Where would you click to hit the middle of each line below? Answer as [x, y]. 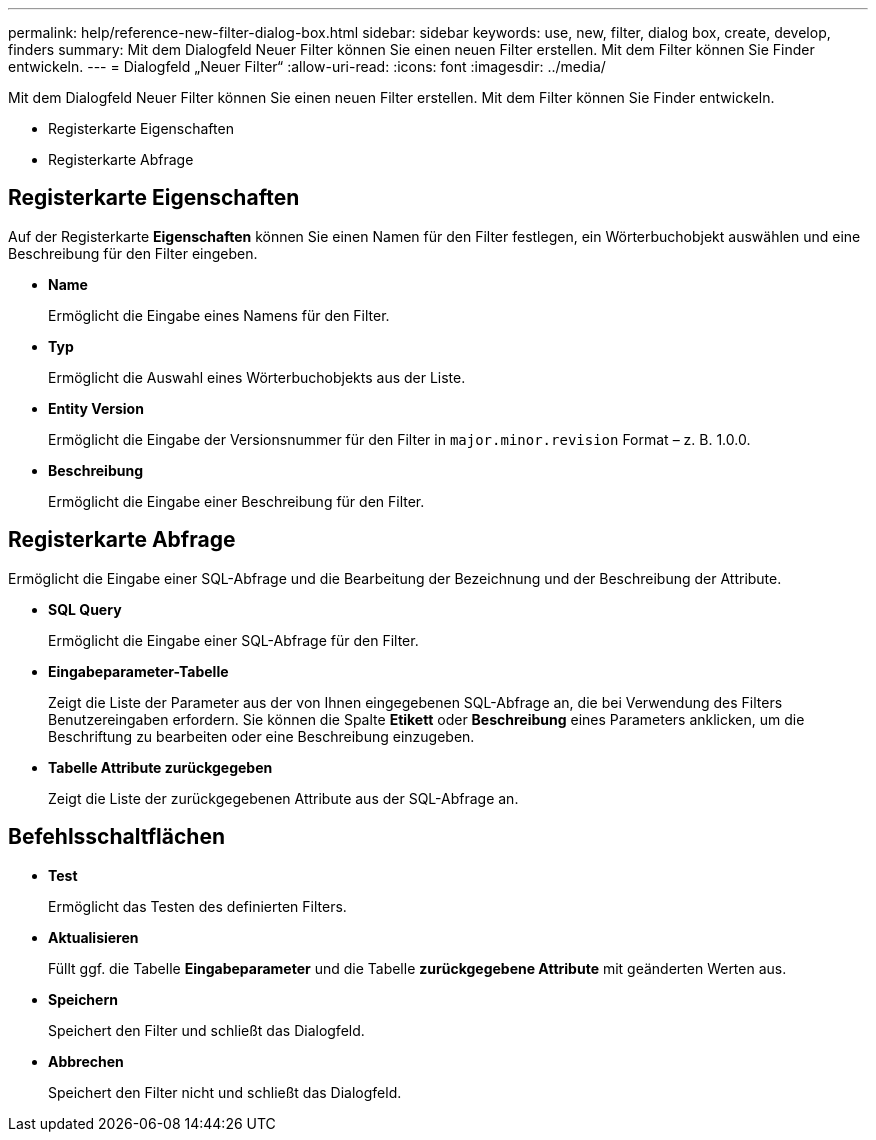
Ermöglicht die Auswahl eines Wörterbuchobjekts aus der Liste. [257, 377]
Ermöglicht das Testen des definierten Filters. [197, 906]
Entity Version [96, 408]
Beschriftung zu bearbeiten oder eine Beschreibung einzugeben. [261, 736]
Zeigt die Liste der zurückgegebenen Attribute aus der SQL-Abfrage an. [283, 798]
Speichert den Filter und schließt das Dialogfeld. [206, 1030]
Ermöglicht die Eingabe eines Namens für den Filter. [219, 315]
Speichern [83, 999]
